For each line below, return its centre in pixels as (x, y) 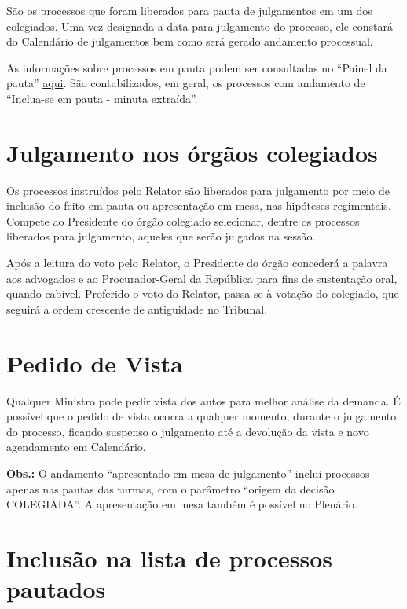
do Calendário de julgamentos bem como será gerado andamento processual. (190, 41)
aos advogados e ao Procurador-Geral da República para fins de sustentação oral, (202, 278)
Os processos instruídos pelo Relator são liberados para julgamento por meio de (198, 190)
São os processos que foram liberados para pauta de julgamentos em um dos (189, 10)
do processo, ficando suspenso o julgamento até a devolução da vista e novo (188, 431)
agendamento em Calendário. (76, 447)
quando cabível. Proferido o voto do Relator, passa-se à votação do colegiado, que (203, 293)
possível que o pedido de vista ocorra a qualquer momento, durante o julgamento (202, 416)
